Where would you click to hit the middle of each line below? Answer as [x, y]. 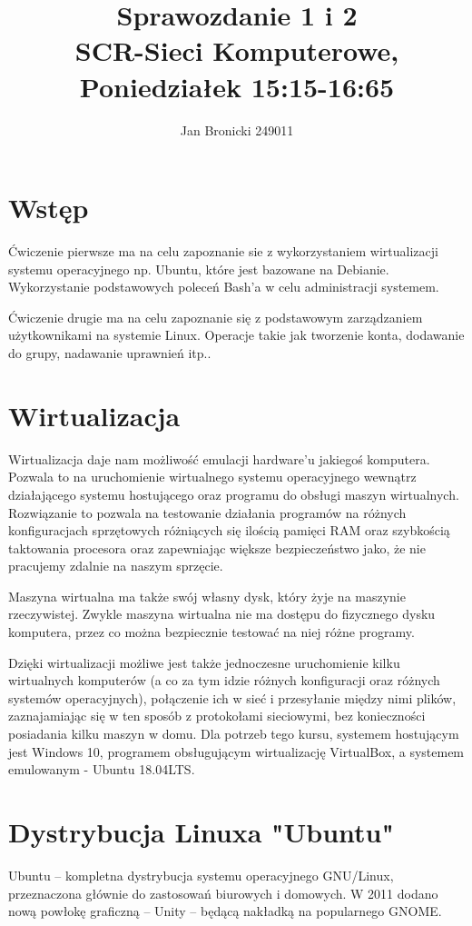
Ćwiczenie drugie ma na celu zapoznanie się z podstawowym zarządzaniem [216, 317]
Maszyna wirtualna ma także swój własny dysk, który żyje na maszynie [207, 596]
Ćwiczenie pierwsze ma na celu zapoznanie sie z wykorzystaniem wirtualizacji [223, 251]
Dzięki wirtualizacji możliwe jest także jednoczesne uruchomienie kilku [204, 662]
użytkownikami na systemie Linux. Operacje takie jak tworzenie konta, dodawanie [236, 335]
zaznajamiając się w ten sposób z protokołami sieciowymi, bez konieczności [217, 716]
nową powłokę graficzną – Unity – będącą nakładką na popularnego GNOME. [225, 911]
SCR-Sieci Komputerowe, [237, 50]
